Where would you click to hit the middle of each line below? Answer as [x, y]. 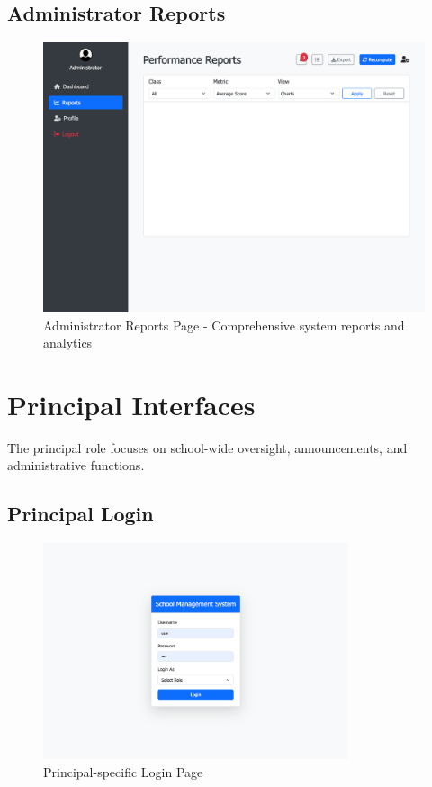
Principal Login [81, 514]
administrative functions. [76, 465]
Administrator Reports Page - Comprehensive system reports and [224, 325]
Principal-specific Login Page [123, 771]
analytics [68, 343]
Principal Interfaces [131, 404]
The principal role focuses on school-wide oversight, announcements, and [207, 447]
